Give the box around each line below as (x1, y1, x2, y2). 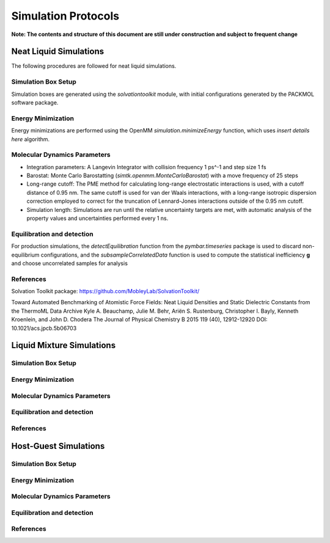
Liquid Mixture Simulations (11, 340, 116, 351)
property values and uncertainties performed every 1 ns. (26, 214, 169, 222)
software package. (11, 98, 59, 106)
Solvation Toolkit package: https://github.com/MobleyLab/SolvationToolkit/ (11, 288, 200, 295)
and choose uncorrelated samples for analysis (11, 260, 128, 267)
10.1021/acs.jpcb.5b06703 (11, 324, 77, 332)
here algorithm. (11, 135, 50, 143)
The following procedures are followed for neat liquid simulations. (11, 62, 177, 70)
